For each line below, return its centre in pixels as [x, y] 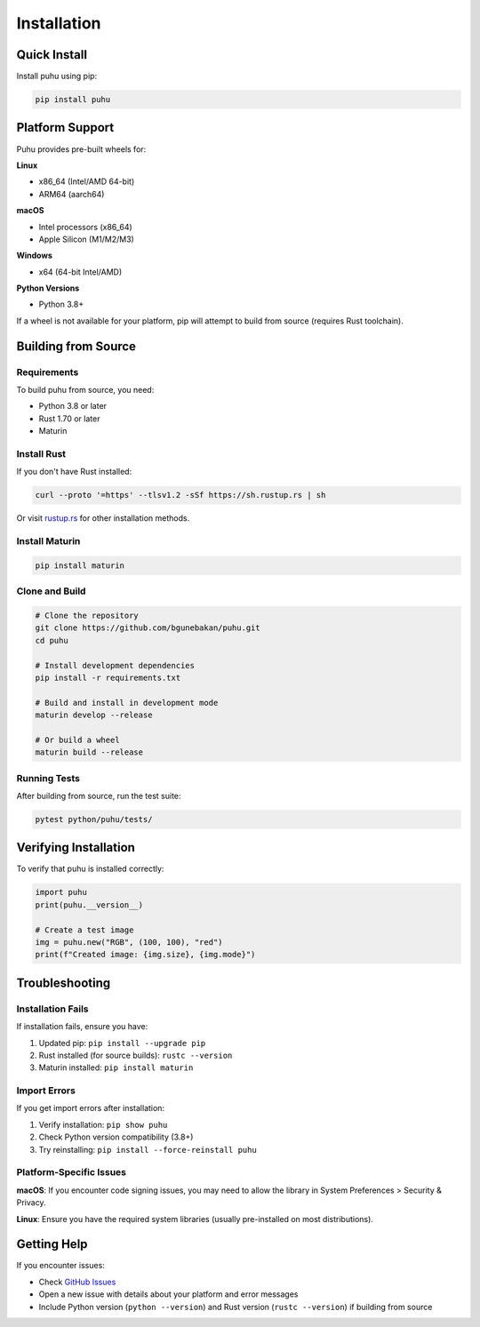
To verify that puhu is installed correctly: [90, 869]
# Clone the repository [87, 615]
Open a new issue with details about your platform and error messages [168, 1294]
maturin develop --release [94, 715]
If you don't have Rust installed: [74, 472]
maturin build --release [89, 752]
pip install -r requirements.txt [108, 677]
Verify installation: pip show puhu [103, 1124]
